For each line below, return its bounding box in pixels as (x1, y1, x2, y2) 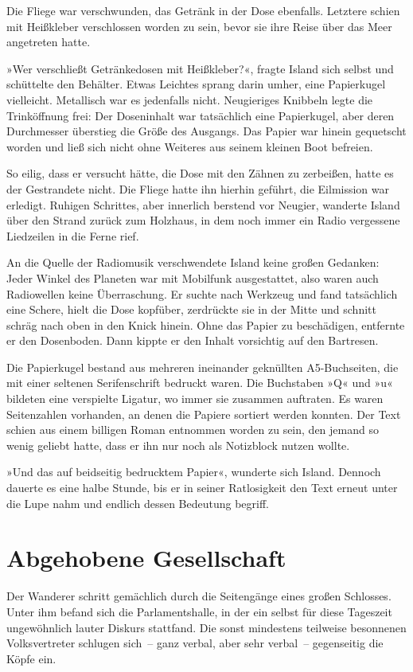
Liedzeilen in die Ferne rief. (6, 227, 139, 244)
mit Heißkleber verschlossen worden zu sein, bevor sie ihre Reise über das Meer (6, 18, 392, 34)
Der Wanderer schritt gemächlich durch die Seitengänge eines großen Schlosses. (6, 588, 392, 604)
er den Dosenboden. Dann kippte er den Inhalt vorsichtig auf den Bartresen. (6, 332, 379, 349)
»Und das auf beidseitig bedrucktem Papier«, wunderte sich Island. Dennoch (6, 463, 381, 480)
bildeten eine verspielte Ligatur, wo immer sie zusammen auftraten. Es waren (6, 390, 384, 407)
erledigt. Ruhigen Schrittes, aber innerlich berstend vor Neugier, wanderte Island (6, 196, 400, 213)
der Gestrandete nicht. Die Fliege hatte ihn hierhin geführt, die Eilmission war (6, 180, 390, 197)
